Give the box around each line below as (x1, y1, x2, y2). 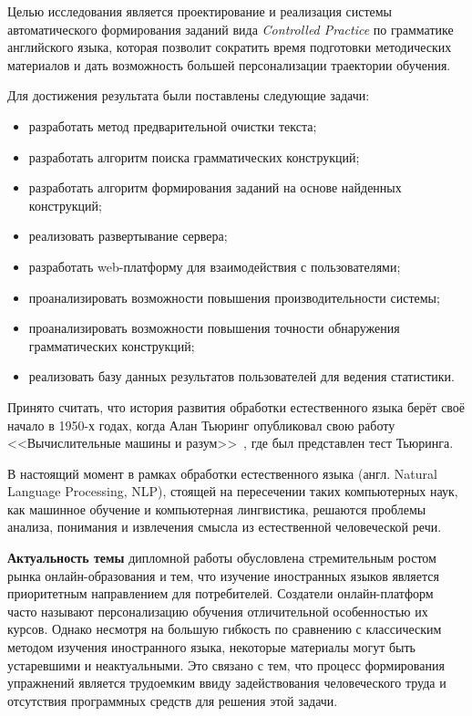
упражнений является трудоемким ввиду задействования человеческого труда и (7, 673, 446, 692)
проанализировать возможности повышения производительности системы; (28, 287, 440, 306)
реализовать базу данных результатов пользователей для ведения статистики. (28, 367, 455, 386)
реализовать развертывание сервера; (28, 226, 228, 245)
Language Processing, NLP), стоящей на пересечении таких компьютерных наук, (7, 482, 458, 501)
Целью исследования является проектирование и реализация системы (7, 2, 393, 20)
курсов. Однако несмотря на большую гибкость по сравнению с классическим (7, 619, 442, 638)
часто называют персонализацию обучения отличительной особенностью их (7, 601, 428, 620)
